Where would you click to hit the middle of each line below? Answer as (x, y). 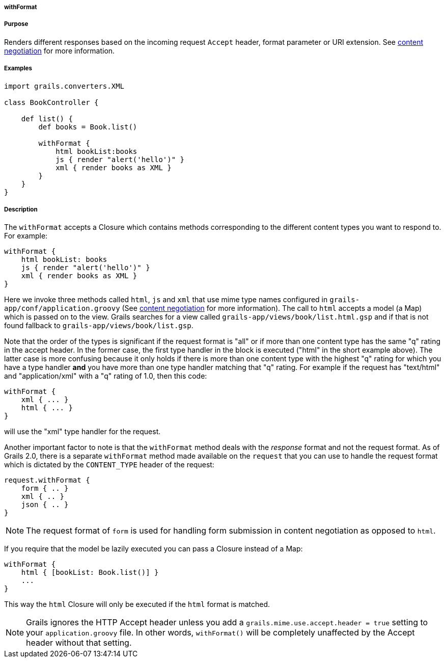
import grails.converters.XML (64, 86)
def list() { (47, 118)
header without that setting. (79, 643)
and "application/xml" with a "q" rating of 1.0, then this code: (106, 376)
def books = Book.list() (88, 127)
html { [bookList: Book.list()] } (90, 573)
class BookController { (51, 102)
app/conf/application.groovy (62, 309)
